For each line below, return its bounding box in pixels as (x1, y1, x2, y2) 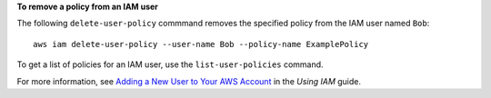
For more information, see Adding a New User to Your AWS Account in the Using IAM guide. (16, 75, 362, 86)
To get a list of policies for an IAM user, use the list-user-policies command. (16, 59, 324, 70)
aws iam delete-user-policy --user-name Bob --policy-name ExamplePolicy (33, 39, 369, 49)
